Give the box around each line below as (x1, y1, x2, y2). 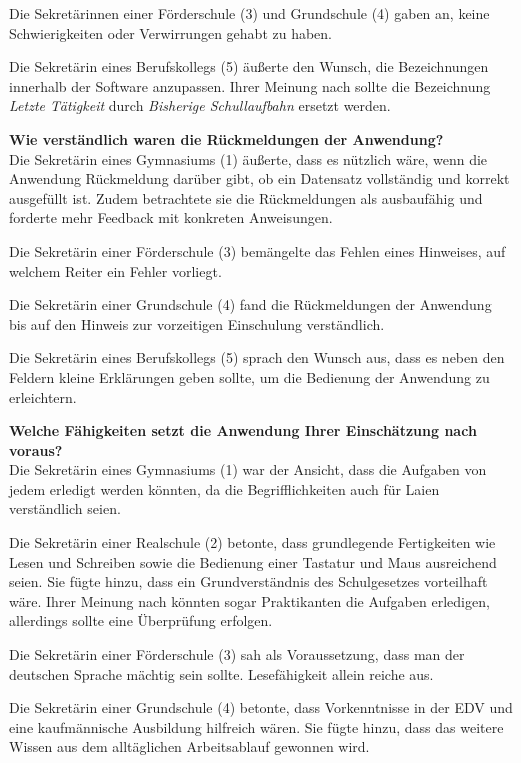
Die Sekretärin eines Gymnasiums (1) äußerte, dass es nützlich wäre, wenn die (9, 148, 488, 169)
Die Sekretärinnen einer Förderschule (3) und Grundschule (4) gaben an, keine (9, 3, 490, 23)
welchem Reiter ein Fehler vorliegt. (9, 260, 222, 281)
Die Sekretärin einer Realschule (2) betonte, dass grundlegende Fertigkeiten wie (9, 532, 496, 553)
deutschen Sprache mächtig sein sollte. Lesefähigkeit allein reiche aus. (9, 663, 434, 684)
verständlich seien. (9, 498, 121, 519)
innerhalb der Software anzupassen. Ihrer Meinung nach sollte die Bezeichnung (9, 75, 491, 96)
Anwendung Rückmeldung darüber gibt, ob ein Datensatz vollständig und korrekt (9, 168, 510, 189)
